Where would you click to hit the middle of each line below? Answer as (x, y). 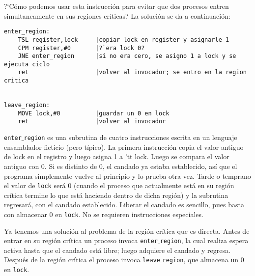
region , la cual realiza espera (204, 240)
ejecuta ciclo (27, 64)
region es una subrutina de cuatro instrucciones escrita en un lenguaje (130, 137)
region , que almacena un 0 (203, 260)
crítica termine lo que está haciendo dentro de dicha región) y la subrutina (116, 195)
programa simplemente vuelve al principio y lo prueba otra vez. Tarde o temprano (127, 176)
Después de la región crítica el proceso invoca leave (82, 260)
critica (16, 81)
